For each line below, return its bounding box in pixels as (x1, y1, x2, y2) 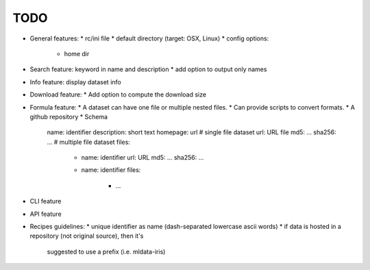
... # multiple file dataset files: (47, 138, 130, 146)
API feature (29, 210, 62, 218)
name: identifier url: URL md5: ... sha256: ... (81, 154, 204, 162)
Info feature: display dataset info (29, 77, 121, 86)
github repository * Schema (29, 112, 108, 121)
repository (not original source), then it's (29, 232, 144, 240)
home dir (64, 49, 90, 58)
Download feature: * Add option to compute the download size (29, 90, 207, 99)
